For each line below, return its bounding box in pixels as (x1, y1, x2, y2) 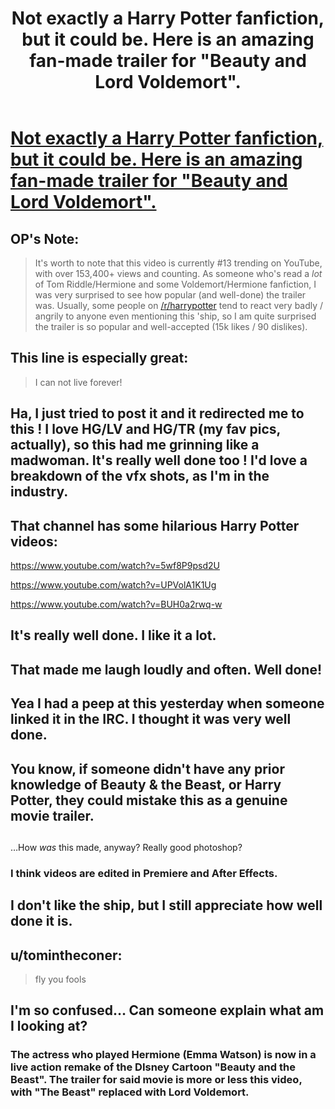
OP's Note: (10, 230, 80, 247)
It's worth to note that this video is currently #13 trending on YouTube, (34, 257, 323, 269)
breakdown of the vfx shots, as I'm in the (10, 468, 270, 485)
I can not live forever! (34, 376, 123, 388)
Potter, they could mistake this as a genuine (10, 792, 288, 809)
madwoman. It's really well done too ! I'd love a (10, 452, 308, 469)
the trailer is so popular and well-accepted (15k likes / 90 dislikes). (34, 321, 308, 332)
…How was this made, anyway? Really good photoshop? (10, 841, 243, 853)
